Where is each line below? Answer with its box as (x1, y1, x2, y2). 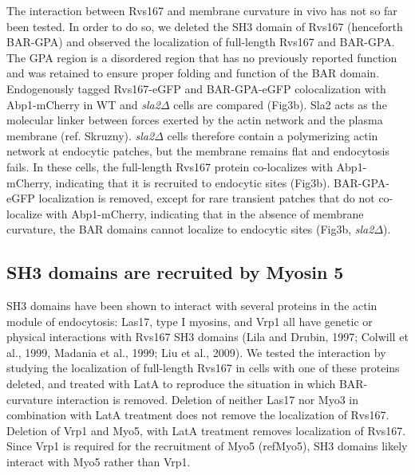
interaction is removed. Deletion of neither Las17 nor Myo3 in (56, 391, 358, 407)
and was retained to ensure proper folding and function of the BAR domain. (6, 65, 380, 81)
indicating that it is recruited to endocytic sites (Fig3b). (55, 174, 330, 190)
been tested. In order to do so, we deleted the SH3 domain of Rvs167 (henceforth (6, 18, 403, 34)
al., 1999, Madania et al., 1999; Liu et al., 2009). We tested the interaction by (6, 343, 386, 360)
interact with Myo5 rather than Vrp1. (6, 453, 191, 470)
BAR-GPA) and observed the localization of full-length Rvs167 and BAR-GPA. (6, 33, 395, 50)
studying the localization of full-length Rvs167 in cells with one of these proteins (6, 359, 400, 376)
